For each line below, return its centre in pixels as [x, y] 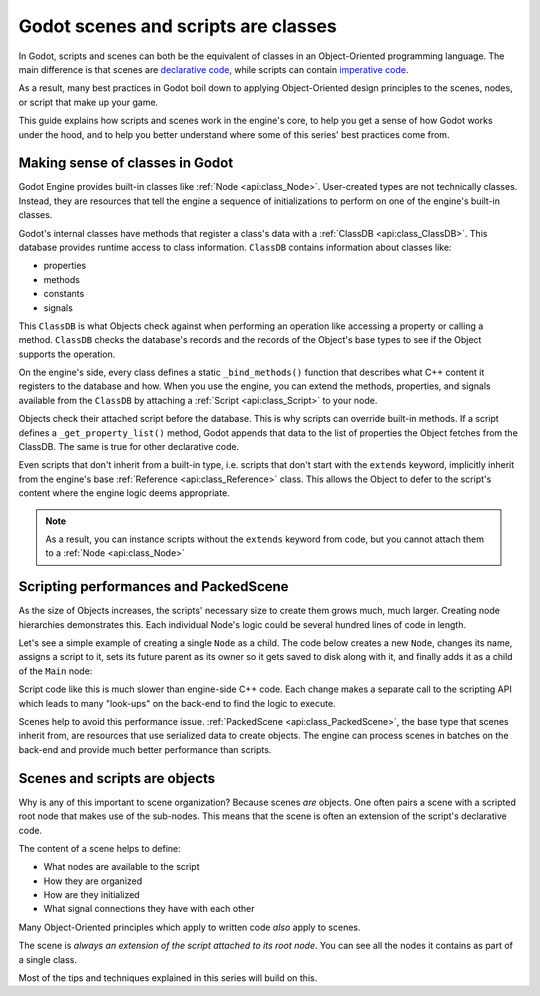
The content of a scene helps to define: [99, 848]
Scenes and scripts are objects [117, 778]
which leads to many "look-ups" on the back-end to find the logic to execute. [177, 703]
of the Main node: [55, 671]
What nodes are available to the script [121, 867]
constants [64, 294]
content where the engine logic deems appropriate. [124, 493]
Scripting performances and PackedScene [153, 586]
